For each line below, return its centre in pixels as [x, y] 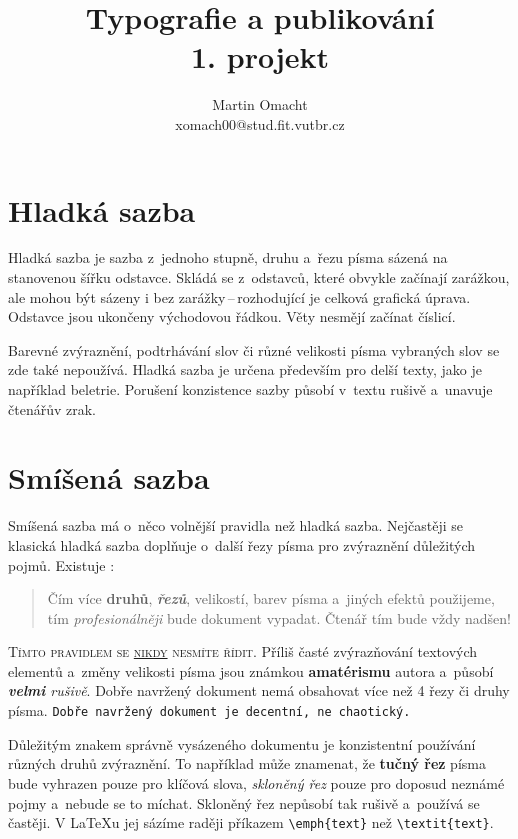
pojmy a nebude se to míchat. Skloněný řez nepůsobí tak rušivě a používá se [244, 802]
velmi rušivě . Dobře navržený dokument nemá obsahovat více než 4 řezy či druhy [259, 690]
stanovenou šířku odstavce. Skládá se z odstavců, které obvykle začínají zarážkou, [259, 277]
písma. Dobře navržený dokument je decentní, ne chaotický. [209, 710]
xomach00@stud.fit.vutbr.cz [260, 123]
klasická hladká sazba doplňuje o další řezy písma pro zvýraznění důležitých [242, 544]
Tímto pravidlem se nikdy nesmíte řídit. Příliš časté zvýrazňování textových [243, 651]
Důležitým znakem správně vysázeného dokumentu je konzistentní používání [242, 743]
